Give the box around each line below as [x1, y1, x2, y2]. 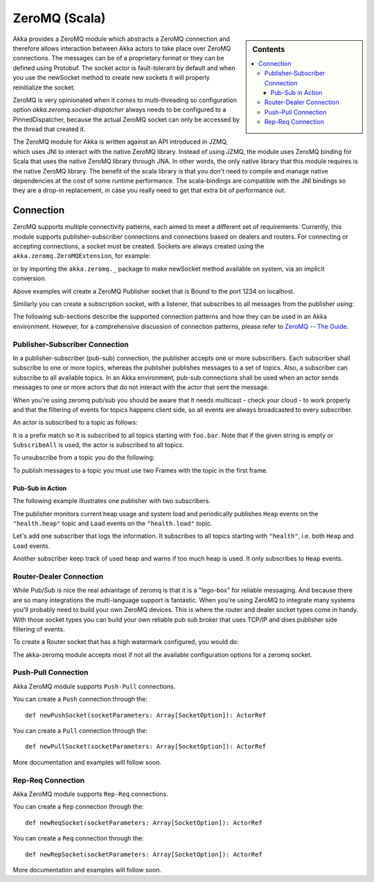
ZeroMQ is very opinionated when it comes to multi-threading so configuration [12, 96, 238, 104]
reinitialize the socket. [12, 83, 75, 92]
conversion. [12, 274, 46, 282]
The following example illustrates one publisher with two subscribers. [12, 497, 211, 505]
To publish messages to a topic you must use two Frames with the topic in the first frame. [12, 466, 268, 475]
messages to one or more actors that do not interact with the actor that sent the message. [12, 383, 269, 391]
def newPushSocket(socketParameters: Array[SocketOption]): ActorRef [25, 711, 267, 719]
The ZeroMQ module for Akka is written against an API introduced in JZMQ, [12, 137, 229, 146]
